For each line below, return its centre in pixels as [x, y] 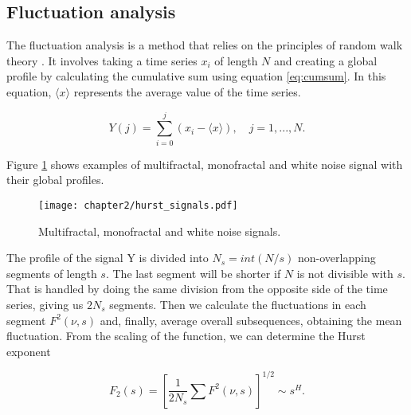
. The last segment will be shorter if [193, 273]
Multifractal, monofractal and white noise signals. [160, 231]
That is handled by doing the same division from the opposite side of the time [197, 289]
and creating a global [326, 60]
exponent [29, 351]
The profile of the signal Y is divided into [108, 258]
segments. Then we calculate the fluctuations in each [238, 304]
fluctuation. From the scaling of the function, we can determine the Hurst [186, 336]
